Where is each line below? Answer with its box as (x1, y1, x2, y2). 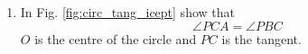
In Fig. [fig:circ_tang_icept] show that (20, 3, 235, 21)
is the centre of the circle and (34, 29, 197, 48)
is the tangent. (221, 29, 302, 48)
